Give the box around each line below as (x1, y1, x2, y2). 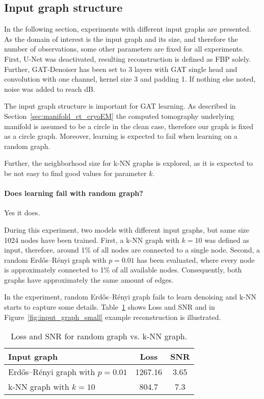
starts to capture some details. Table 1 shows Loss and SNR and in (4, 302, 215, 312)
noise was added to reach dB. (4, 83, 95, 94)
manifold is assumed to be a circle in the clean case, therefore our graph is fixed (4, 120, 253, 131)
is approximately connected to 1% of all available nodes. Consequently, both (4, 264, 242, 275)
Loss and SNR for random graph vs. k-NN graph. (11, 330, 188, 342)
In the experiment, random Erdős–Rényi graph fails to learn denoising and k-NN (4, 291, 256, 302)
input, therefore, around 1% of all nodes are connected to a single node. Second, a (4, 244, 260, 255)
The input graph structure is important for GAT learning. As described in (4, 101, 236, 111)
